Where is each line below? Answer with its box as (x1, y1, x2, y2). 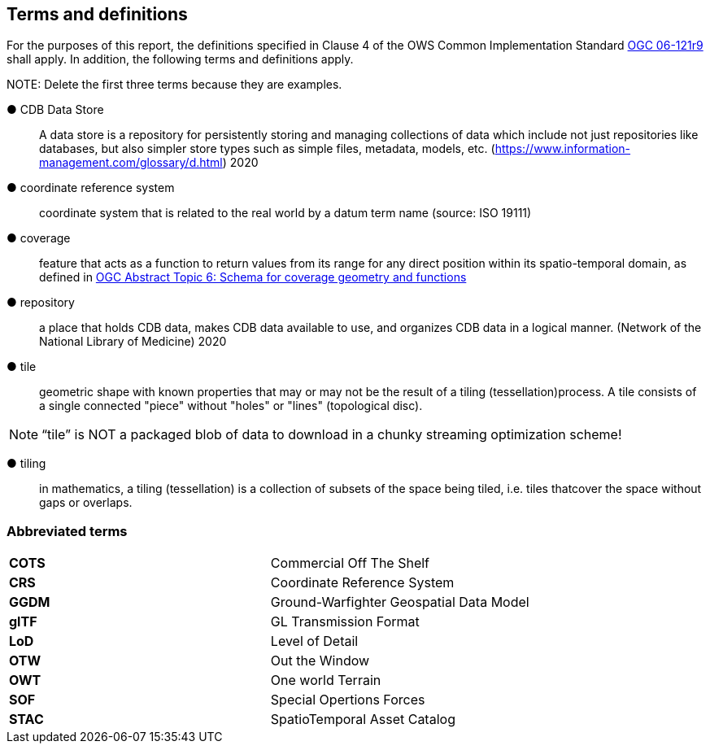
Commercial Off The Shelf (270, 555, 430, 572)
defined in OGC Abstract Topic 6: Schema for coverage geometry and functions (39, 270, 467, 285)
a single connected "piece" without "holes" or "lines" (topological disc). (39, 399, 423, 413)
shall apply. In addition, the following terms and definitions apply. (7, 52, 354, 67)
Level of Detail (270, 633, 359, 650)
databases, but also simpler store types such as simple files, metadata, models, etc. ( (39, 142, 495, 156)
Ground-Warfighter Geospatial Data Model (270, 594, 529, 611)
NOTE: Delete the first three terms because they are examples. (7, 77, 342, 92)
